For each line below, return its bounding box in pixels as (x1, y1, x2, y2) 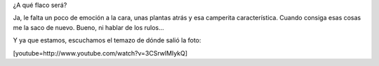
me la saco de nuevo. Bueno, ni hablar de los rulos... (13, 23, 164, 31)
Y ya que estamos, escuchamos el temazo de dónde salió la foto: (13, 36, 201, 44)
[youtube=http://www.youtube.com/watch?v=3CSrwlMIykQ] (13, 49, 188, 57)
